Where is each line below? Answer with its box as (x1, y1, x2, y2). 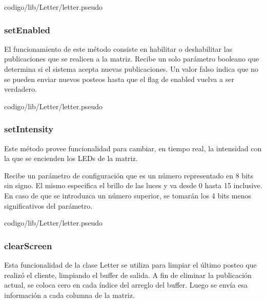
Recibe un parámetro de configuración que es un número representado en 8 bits (4, 170, 253, 180)
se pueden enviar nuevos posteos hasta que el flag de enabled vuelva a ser (4, 73, 234, 84)
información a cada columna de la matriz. (4, 289, 135, 300)
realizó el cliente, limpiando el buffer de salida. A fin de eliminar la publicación (4, 269, 252, 280)
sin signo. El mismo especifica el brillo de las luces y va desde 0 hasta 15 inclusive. (4, 180, 262, 191)
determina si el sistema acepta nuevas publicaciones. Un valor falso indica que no (4, 64, 258, 74)
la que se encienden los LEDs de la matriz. (4, 153, 138, 164)
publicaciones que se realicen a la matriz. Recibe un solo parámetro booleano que (4, 53, 259, 64)
